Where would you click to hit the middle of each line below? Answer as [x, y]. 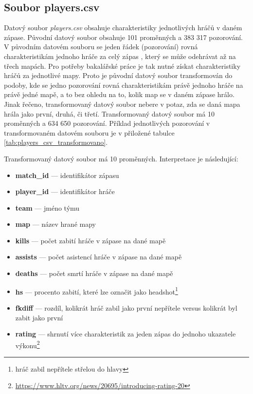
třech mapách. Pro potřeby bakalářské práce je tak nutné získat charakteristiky [122, 66]
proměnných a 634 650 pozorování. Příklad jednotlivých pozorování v [107, 123]
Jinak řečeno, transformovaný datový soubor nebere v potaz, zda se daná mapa [122, 104]
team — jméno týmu [47, 207]
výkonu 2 [27, 344]
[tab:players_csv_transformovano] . [56, 142]
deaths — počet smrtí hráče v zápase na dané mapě [94, 273]
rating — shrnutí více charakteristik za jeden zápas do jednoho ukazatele [126, 334]
